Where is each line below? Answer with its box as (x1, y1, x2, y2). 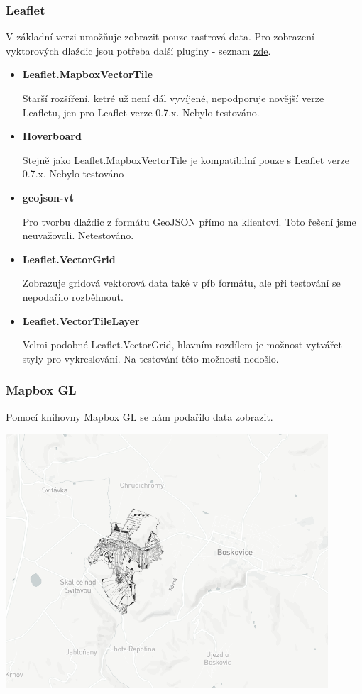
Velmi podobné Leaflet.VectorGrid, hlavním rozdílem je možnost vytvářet (22, 337, 342, 352)
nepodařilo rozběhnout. (22, 289, 124, 304)
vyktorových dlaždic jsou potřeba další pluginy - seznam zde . (6, 43, 271, 57)
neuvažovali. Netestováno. (22, 228, 134, 243)
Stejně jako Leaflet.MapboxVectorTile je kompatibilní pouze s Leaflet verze (22, 152, 350, 167)
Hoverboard (22, 128, 82, 143)
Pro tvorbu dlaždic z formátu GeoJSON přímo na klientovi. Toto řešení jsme (22, 214, 356, 228)
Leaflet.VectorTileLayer (22, 313, 140, 328)
